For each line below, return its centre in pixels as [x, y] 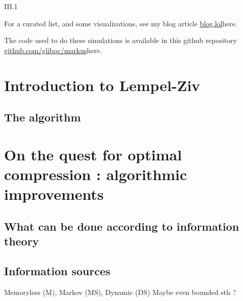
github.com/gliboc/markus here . [53, 50]
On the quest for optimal [93, 154]
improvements [54, 194]
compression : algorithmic [96, 174]
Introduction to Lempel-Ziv [102, 85]
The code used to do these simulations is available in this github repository [120, 40]
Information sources [57, 270]
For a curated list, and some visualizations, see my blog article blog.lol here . [121, 23]
